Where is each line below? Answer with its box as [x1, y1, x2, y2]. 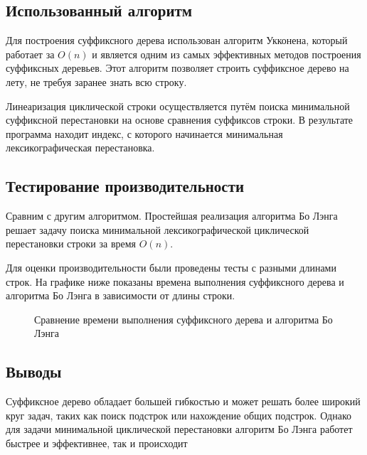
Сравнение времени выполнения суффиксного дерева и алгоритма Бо [34, 311, 333, 326]
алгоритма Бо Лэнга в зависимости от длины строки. [6, 288, 235, 303]
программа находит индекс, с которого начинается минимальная [6, 126, 283, 141]
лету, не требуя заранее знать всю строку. [6, 74, 187, 89]
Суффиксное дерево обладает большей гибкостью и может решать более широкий [6, 394, 361, 409]
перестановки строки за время [6, 236, 137, 251]
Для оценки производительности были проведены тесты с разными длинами [6, 259, 336, 274]
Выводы [6, 360, 62, 382]
